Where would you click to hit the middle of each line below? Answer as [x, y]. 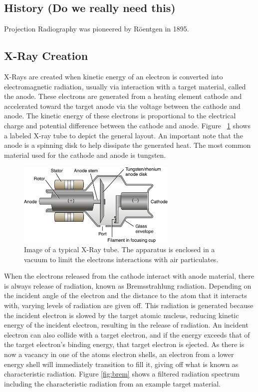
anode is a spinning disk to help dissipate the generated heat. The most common [128, 145]
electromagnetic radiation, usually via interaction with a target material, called [125, 86]
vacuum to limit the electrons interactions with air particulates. [121, 259]
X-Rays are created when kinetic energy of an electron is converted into [114, 76]
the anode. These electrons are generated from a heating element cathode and [123, 96]
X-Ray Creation [46, 56]
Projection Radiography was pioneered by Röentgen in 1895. [97, 29]
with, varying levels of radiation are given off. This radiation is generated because [129, 305]
